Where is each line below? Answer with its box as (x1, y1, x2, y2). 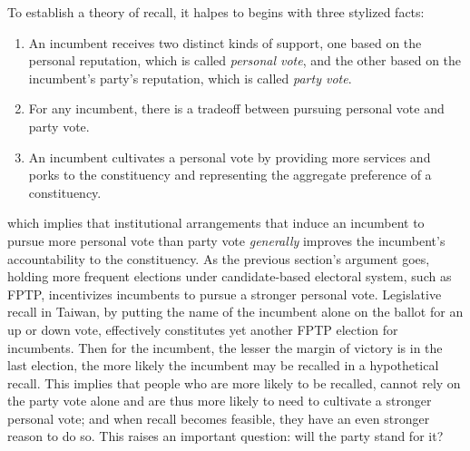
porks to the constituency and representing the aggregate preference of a (28, 165, 432, 184)
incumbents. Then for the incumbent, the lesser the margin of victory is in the (7, 338, 443, 357)
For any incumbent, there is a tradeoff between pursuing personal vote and (28, 99, 445, 118)
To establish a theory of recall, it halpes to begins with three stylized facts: (7, 3, 425, 21)
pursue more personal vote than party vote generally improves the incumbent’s (7, 230, 446, 250)
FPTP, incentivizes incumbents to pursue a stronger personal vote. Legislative (7, 284, 442, 303)
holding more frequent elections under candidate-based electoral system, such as (7, 267, 452, 286)
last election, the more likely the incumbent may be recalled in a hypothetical (7, 356, 439, 375)
